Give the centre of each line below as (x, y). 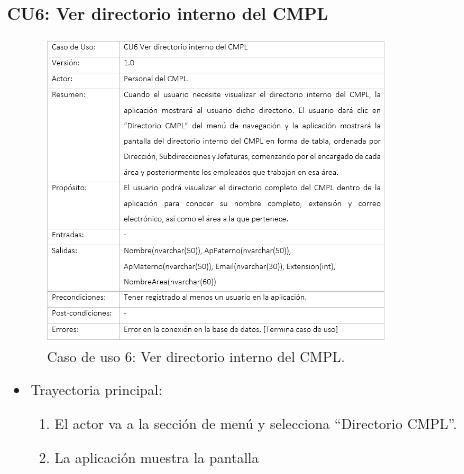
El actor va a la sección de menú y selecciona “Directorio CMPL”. (255, 423)
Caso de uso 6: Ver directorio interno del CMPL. (196, 355)
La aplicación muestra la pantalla (156, 456)
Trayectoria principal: (96, 389)
